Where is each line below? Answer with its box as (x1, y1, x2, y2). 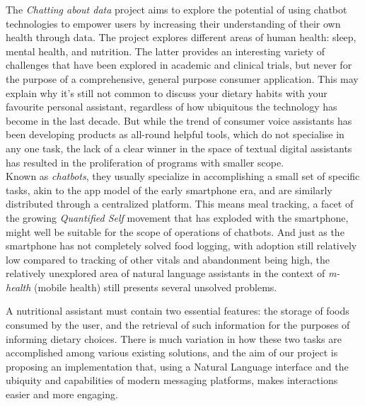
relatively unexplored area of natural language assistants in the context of (6, 266, 325, 281)
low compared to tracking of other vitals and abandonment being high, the (6, 252, 330, 266)
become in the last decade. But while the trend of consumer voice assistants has (6, 113, 352, 128)
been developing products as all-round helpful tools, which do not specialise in (6, 127, 344, 142)
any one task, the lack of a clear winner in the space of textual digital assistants (6, 140, 352, 155)
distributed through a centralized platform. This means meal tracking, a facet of (6, 196, 354, 211)
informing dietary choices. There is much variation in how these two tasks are (6, 331, 342, 346)
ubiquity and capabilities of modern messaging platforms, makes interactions (6, 373, 338, 388)
